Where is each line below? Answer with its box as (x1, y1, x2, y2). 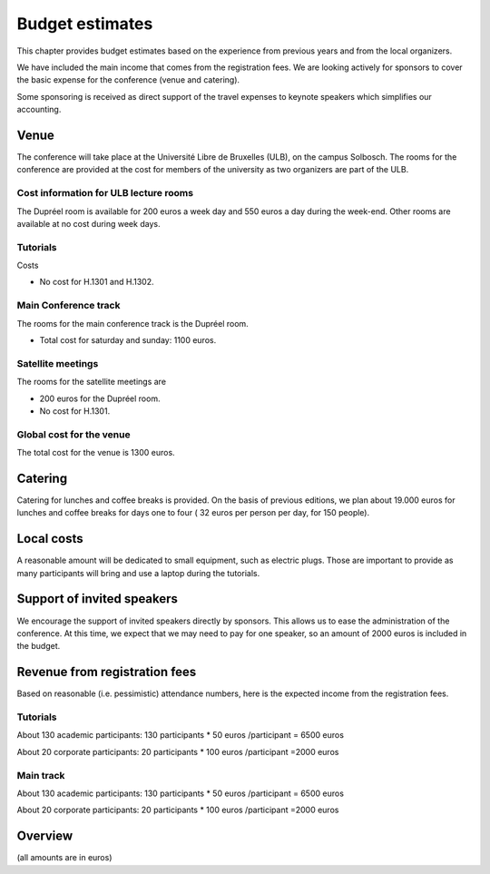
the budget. (16, 641, 61, 652)
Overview (16, 829, 73, 844)
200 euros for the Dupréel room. (39, 393, 161, 404)
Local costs (16, 531, 83, 546)
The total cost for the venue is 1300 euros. (16, 447, 176, 458)
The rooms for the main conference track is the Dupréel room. (16, 318, 249, 329)
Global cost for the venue (16, 427, 131, 440)
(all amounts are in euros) (16, 852, 113, 863)
